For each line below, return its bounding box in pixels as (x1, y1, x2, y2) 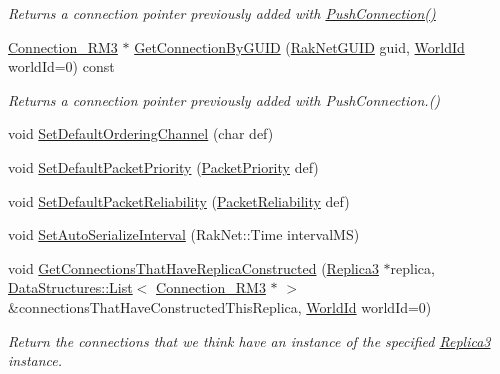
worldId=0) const (8, 56, 115, 77)
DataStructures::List (8, 277, 133, 298)
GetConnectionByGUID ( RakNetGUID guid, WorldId (134, 36, 465, 57)
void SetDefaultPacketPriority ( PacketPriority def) (8, 156, 319, 177)
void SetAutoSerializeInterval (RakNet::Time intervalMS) (8, 224, 360, 245)
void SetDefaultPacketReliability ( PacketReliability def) (8, 190, 350, 211)
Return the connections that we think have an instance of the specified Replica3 (8, 330, 491, 351)
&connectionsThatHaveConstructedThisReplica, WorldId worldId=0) (8, 296, 432, 317)
